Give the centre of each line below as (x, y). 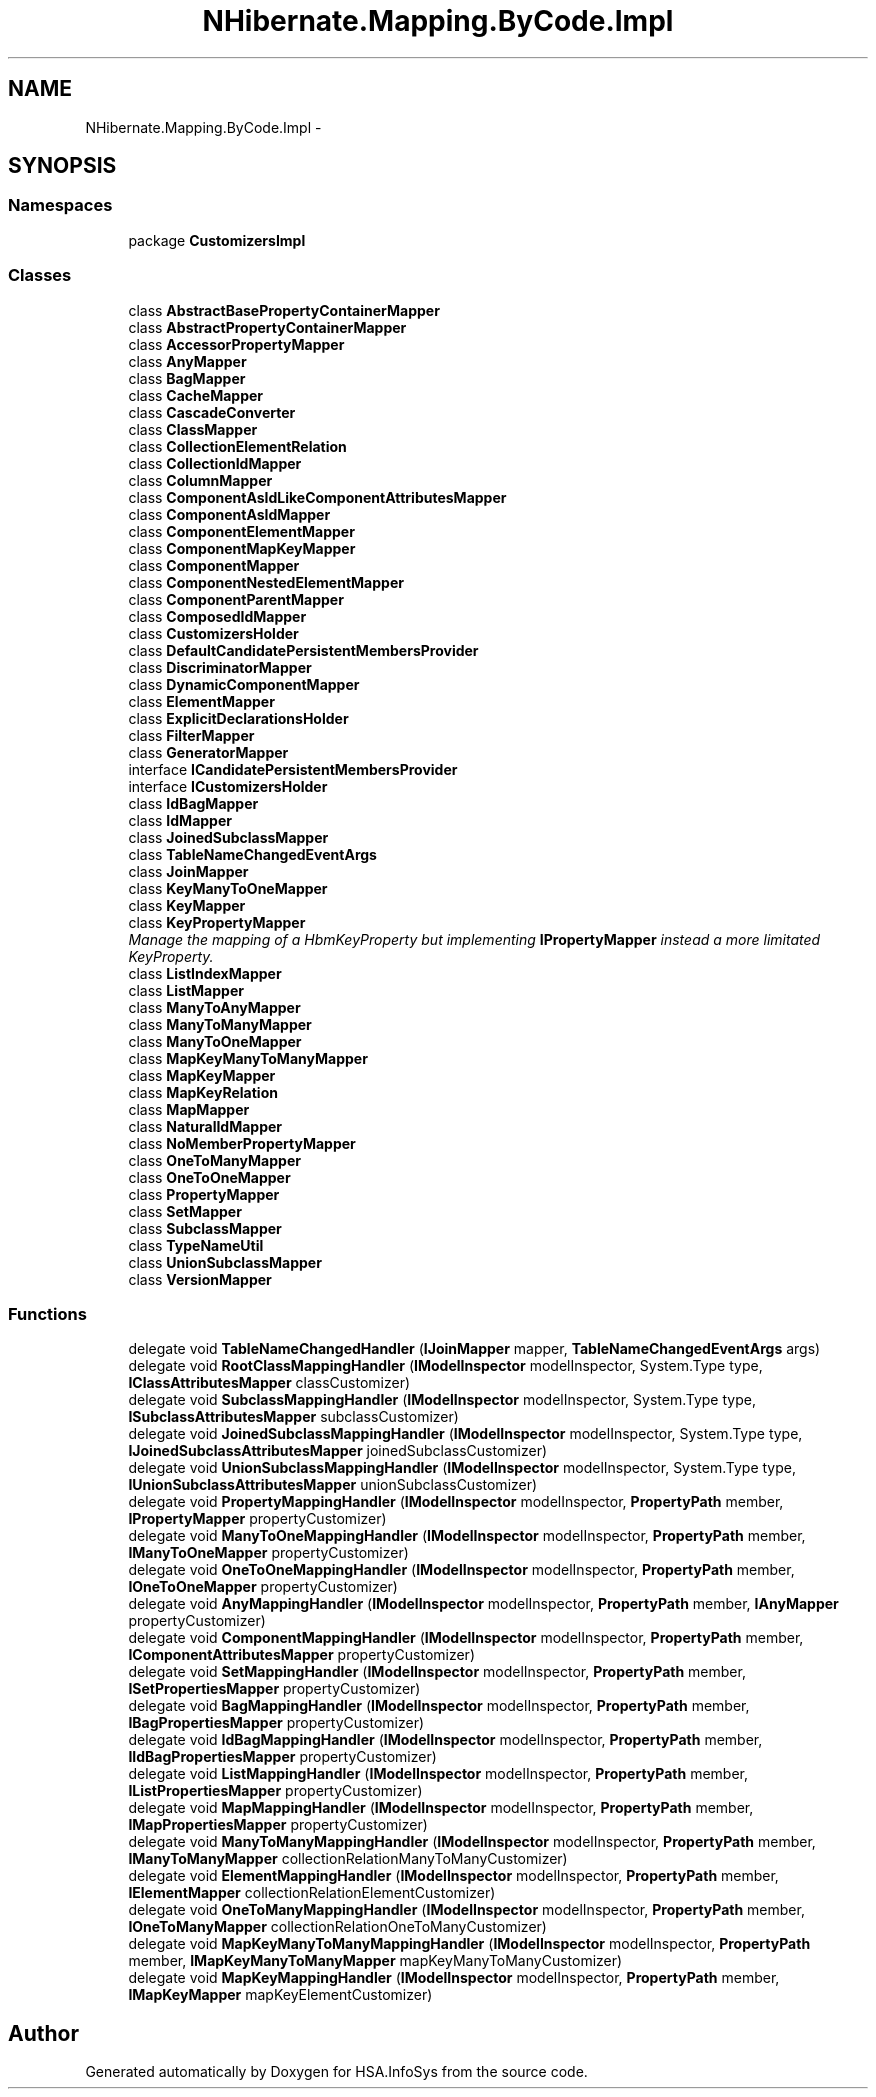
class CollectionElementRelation (237, 446)
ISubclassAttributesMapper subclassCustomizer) (293, 1417)
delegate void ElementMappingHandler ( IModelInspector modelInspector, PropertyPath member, (453, 1876)
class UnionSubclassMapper (225, 1262)
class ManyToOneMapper (215, 1041)
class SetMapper (185, 1211)
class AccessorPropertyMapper (236, 344)
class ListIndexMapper (205, 973)
